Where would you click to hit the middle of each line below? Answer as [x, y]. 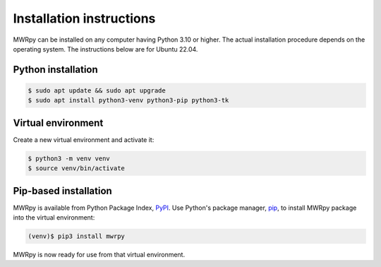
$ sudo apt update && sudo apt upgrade [97, 90]
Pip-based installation [62, 191]
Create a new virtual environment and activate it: [84, 140]
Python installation [55, 70]
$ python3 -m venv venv [69, 158]
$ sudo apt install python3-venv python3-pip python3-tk [128, 100]
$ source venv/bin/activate [76, 168]
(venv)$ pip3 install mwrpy [76, 236]
